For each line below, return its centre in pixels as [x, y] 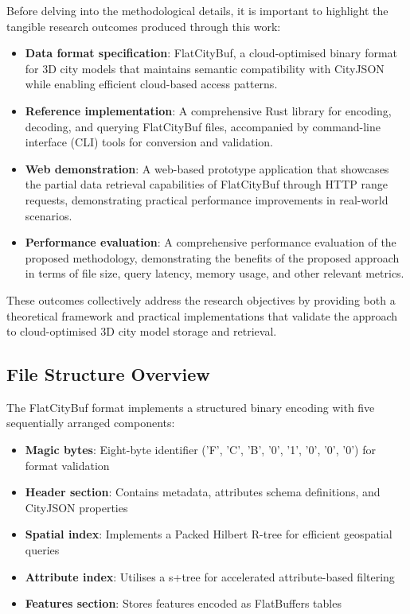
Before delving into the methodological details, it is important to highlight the [197, 10]
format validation [67, 465]
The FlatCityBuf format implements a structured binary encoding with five [191, 407]
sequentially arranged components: [91, 423]
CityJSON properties [76, 507]
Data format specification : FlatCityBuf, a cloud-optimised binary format [211, 53]
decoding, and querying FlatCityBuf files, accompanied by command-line [203, 126]
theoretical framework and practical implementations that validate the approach [202, 315]
